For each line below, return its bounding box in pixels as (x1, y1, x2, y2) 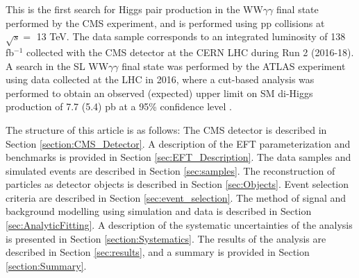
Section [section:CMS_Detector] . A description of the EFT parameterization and (6, 136, 351, 150)
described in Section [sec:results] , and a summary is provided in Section (6, 245, 310, 259)
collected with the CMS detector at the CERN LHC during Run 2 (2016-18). (26, 44, 354, 59)
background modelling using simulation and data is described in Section (6, 204, 312, 218)
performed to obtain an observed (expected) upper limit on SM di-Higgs (6, 85, 313, 100)
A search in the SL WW (6, 58, 109, 73)
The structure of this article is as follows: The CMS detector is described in (6, 122, 327, 137)
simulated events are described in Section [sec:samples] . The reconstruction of (6, 163, 335, 177)
